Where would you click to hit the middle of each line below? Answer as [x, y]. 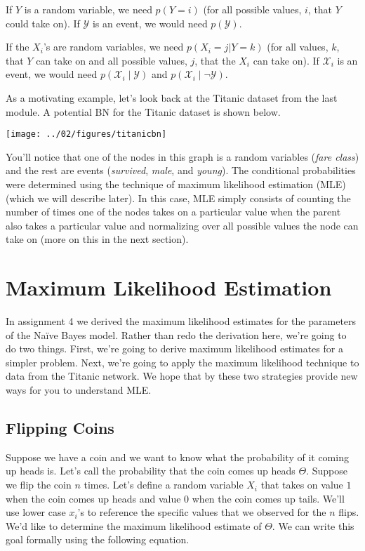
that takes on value [302, 485]
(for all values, [298, 47]
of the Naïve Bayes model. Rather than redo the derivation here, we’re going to [176, 334]
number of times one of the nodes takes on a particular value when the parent [173, 212]
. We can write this [313, 525]
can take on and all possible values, [112, 60]
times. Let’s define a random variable [164, 485]
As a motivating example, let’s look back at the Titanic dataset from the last [172, 97]
